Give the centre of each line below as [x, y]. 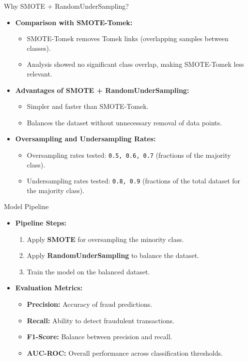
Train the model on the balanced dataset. [88, 271]
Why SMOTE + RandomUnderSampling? [66, 6]
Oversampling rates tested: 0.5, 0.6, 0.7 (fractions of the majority [129, 155]
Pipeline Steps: [41, 223]
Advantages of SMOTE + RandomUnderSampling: [102, 90]
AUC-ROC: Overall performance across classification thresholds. [125, 353]
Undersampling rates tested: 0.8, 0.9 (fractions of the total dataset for [134, 181]
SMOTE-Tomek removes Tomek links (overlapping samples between [128, 38]
